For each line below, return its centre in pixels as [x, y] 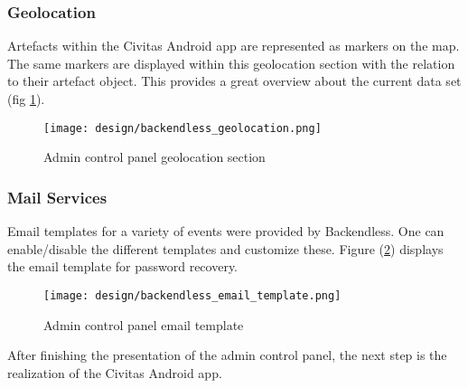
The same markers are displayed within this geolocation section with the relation [231, 63]
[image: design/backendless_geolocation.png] [183, 128]
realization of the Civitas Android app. [115, 372]
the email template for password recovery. [123, 266]
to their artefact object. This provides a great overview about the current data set [234, 81]
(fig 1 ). [26, 99]
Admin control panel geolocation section [154, 157]
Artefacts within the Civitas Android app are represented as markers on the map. [234, 46]
